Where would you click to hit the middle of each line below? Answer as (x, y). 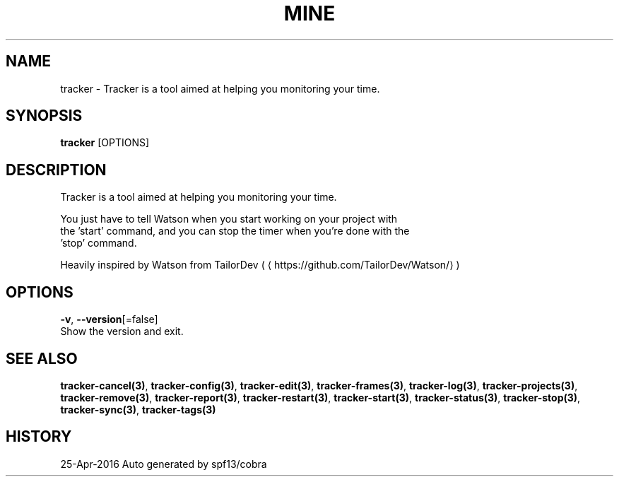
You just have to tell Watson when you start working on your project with (229, 219)
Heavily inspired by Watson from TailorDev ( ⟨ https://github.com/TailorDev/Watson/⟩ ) (260, 265)
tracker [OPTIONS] (105, 143)
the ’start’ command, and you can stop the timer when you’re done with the (235, 231)
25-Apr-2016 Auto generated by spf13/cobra (164, 464)
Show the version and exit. (122, 331)
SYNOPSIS (44, 116)
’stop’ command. (99, 243)
